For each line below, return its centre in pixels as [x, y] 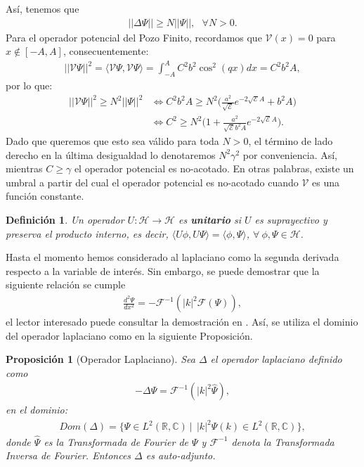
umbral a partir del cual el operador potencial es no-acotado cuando [152, 182]
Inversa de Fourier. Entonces [69, 455]
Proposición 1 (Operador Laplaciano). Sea [100, 359]
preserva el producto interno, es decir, [87, 233]
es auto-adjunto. [181, 455]
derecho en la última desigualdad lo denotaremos [111, 154]
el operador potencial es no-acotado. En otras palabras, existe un [214, 168]
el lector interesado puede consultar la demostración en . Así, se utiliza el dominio [182, 322]
